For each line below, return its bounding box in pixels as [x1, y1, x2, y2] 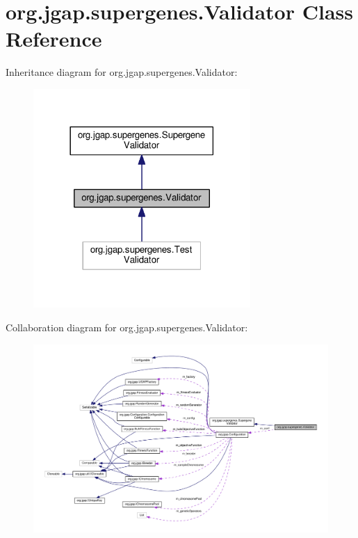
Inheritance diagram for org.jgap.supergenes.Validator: [6, 65, 238, 79]
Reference [6, 24, 102, 53]
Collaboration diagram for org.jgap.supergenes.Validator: [6, 320, 248, 335]
